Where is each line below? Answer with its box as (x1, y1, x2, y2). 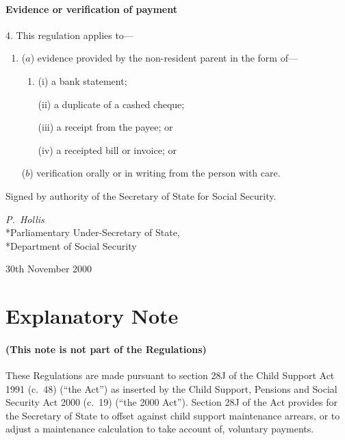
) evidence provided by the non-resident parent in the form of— (30, 51, 298, 65)
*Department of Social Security (5, 238, 137, 253)
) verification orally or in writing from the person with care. (29, 166, 281, 180)
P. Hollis (5, 211, 44, 226)
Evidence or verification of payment (5, 1, 177, 16)
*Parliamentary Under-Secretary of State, (5, 225, 180, 240)
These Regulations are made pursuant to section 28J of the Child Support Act (5, 368, 335, 383)
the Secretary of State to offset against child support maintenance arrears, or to (5, 408, 340, 422)
